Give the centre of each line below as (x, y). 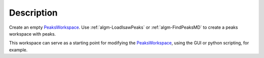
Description (33, 13)
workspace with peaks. (33, 34)
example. (18, 50)
